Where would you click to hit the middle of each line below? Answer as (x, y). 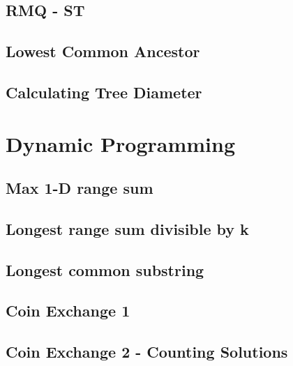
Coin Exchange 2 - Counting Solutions (147, 352)
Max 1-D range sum (80, 188)
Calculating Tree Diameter (104, 92)
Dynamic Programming (121, 143)
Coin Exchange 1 (68, 311)
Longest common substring (105, 269)
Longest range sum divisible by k (127, 228)
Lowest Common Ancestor (103, 51)
